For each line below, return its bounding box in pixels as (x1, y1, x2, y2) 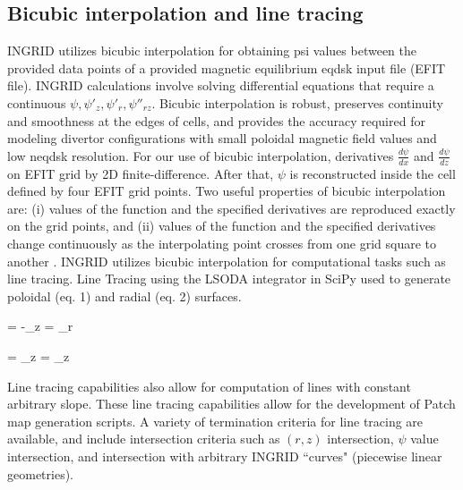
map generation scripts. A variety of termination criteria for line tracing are (7, 411, 424, 430)
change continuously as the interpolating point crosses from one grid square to (7, 233, 436, 252)
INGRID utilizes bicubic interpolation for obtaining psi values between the (7, 41, 416, 60)
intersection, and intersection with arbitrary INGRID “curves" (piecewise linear (7, 446, 442, 465)
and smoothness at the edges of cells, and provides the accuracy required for (7, 111, 425, 130)
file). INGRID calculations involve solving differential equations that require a (7, 76, 434, 95)
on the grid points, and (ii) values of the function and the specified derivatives (7, 216, 436, 235)
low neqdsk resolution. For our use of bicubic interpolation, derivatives (7, 146, 394, 165)
